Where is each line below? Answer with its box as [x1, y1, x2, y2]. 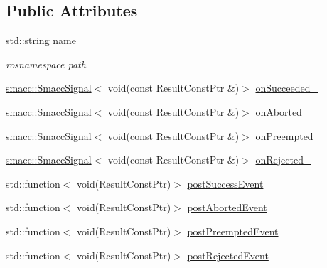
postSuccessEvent [187, 176, 264, 191]
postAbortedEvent [187, 200, 267, 215]
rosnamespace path [6, 56, 86, 71]
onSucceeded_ [255, 80, 318, 95]
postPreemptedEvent [187, 223, 279, 238]
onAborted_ [255, 104, 310, 119]
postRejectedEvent [187, 247, 269, 262]
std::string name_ [6, 33, 84, 48]
